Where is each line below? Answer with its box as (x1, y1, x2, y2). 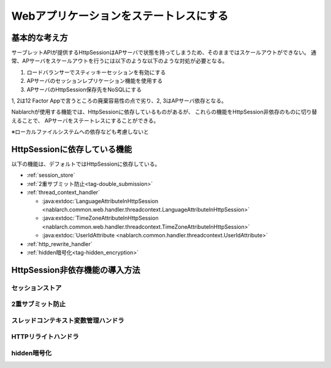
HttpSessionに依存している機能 (11, 144, 132, 155)
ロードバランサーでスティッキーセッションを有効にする (26, 68, 166, 76)
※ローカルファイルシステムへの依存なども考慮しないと (11, 128, 150, 136)
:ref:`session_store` (26, 172, 75, 179)
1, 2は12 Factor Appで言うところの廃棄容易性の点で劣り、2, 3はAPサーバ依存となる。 (11, 97, 227, 104)
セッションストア (11, 283, 62, 292)
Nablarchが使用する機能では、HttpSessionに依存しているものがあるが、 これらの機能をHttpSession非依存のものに (11, 108, 302, 116)
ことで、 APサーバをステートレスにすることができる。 (21, 117, 159, 124)
